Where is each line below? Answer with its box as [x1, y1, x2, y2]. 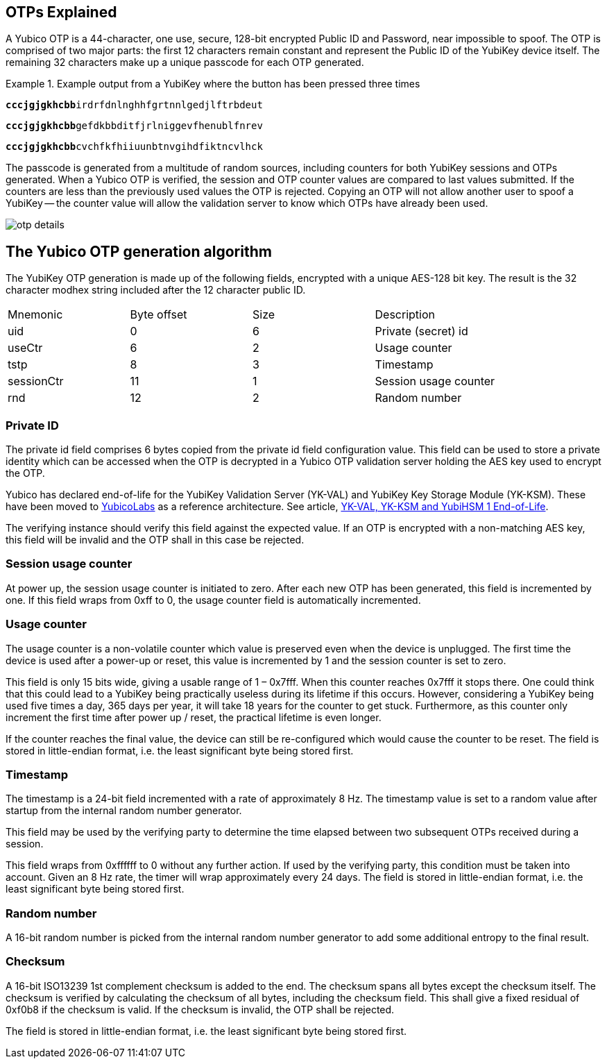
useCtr [8, 341, 43, 355]
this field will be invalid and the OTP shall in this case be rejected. [6, 534, 305, 546]
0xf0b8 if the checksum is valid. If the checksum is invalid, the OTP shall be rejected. [6, 1003, 395, 1015]
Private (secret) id [375, 324, 468, 339]
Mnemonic [8, 307, 63, 322]
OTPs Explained [6, 3, 117, 21]
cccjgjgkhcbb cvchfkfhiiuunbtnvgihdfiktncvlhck [6, 141, 263, 153]
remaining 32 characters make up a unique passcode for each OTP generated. [6, 56, 364, 69]
